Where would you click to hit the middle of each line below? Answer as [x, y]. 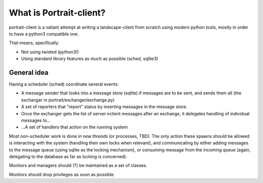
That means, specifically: [34, 43]
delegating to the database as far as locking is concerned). [68, 156]
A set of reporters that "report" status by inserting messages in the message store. [104, 107]
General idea [29, 72]
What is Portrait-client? [57, 13]
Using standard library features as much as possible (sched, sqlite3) [90, 59]
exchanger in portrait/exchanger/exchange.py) [68, 100]
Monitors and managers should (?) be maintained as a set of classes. [78, 165]
